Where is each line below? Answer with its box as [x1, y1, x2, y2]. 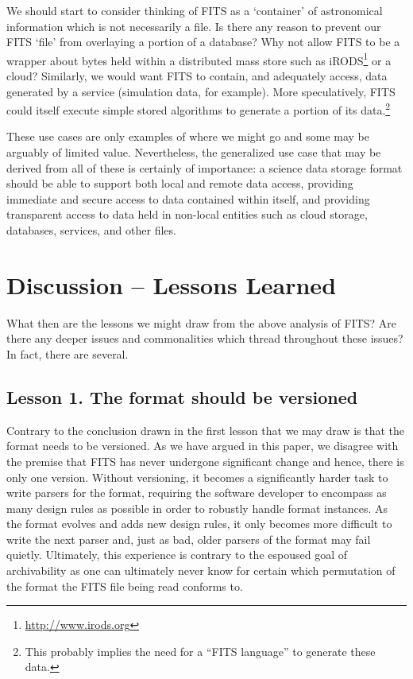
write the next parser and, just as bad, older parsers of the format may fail [6, 530, 371, 547]
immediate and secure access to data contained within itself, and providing [6, 190, 370, 207]
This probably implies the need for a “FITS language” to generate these [25, 642, 376, 659]
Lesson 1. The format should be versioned [6, 384, 358, 409]
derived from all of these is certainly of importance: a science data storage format [6, 159, 403, 176]
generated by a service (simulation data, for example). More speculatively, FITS [6, 83, 396, 99]
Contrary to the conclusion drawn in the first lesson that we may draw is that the [6, 421, 405, 438]
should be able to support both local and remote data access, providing [6, 175, 353, 192]
